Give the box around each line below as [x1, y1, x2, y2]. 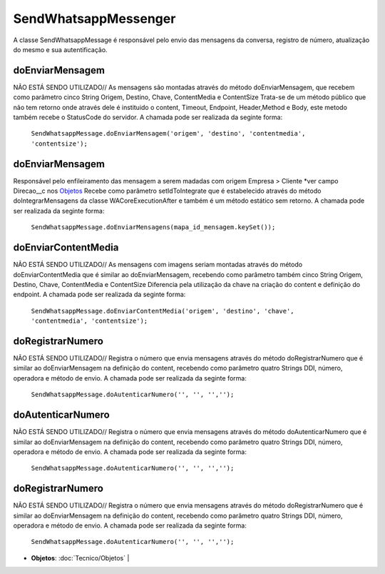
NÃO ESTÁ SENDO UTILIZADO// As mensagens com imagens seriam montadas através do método [13, 261, 303, 269]
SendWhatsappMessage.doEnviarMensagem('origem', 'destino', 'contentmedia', [31, 129, 306, 138]
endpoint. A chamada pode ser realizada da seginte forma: [13, 290, 186, 299]
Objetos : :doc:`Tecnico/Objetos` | [31, 553, 130, 562]
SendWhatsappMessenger [13, 11, 176, 26]
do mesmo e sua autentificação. [13, 45, 108, 54]
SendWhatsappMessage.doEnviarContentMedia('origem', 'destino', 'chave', [31, 307, 295, 315]
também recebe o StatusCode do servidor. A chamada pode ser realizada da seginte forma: [13, 113, 283, 121]
